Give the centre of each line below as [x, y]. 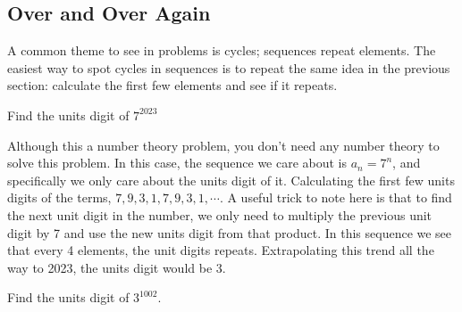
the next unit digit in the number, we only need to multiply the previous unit [220, 214]
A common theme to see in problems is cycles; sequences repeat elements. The [222, 50]
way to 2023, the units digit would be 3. [117, 267]
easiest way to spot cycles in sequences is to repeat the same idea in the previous [229, 67]
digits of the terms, [59, 197]
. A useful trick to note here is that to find [336, 197]
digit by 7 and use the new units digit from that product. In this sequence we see [230, 232]
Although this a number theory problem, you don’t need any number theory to [223, 145]
